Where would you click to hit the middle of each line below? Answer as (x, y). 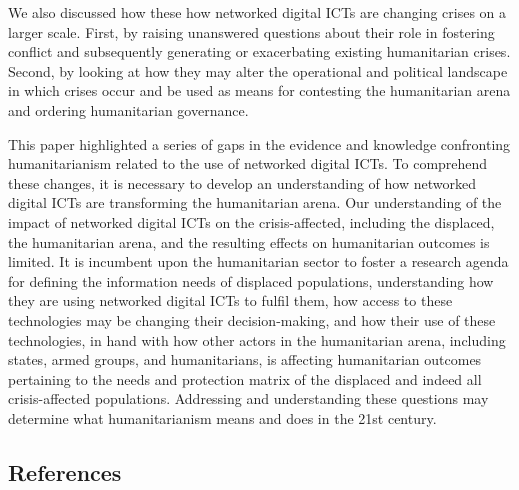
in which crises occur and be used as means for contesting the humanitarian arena (259, 90)
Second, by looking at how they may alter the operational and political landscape (258, 70)
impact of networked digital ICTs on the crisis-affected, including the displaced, (251, 221)
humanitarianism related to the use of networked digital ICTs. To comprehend (248, 163)
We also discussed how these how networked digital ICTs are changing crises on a (257, 12)
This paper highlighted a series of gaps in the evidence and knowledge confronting (259, 143)
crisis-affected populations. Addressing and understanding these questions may (248, 398)
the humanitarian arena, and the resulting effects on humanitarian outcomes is (249, 241)
